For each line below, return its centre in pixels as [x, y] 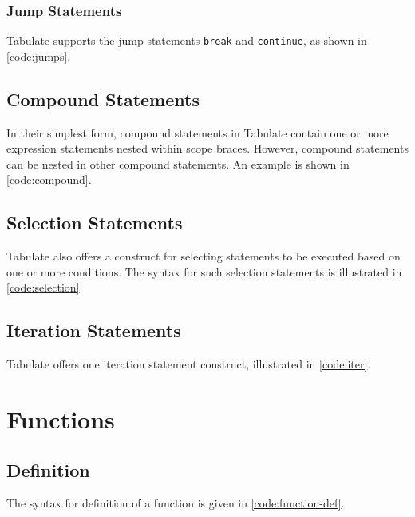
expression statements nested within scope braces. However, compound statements [207, 148]
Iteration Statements [94, 330]
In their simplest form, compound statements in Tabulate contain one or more [198, 132]
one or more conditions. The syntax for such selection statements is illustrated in [204, 271]
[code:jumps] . [39, 56]
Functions [61, 419]
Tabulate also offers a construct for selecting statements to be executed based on [204, 256]
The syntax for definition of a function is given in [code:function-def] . [176, 503]
